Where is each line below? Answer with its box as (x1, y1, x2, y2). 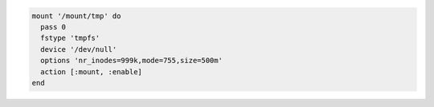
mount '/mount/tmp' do (31, 11, 121, 20)
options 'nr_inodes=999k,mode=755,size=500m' (40, 56, 223, 65)
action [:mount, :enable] (40, 67, 142, 76)
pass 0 (40, 22, 67, 31)
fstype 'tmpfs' (40, 34, 100, 43)
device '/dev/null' (40, 45, 117, 53)
